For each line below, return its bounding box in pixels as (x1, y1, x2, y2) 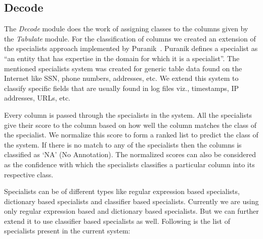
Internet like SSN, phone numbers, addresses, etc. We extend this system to (4, 73, 239, 83)
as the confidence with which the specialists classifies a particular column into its (4, 159, 255, 169)
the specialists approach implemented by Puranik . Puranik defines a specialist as (4, 43, 258, 54)
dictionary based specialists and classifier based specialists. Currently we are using (4, 196, 259, 206)
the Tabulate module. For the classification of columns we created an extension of (4, 33, 256, 43)
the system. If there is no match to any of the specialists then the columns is (4, 139, 242, 150)
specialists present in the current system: (4, 225, 130, 236)
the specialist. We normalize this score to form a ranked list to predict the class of (4, 129, 258, 140)
